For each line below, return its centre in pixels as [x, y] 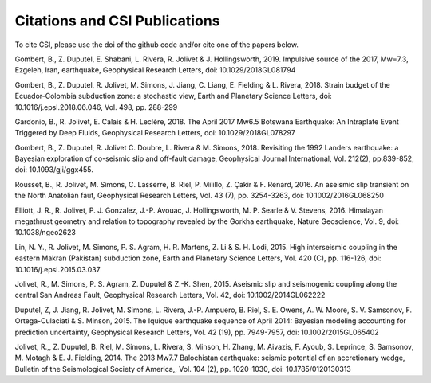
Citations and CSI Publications [117, 21]
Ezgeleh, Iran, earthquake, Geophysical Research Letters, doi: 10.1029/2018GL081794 [155, 70]
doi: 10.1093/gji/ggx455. [54, 170]
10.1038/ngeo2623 [45, 233]
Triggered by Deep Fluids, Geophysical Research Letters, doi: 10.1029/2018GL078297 [155, 133]
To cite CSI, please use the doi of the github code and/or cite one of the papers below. [157, 45]
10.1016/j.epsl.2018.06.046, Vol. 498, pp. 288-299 [96, 107]
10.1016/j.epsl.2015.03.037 [57, 269]
